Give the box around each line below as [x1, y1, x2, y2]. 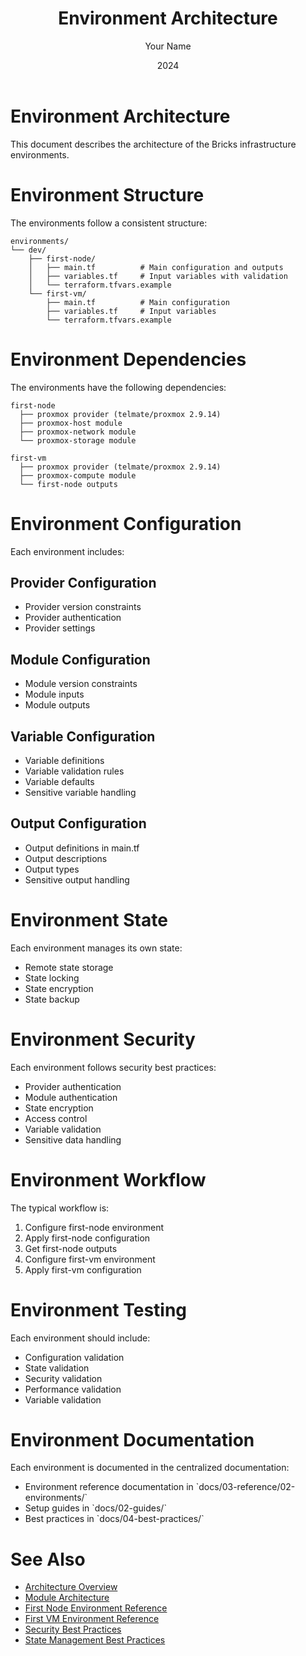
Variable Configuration [10, 728, 156, 745]
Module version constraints [24, 678, 138, 690]
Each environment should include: [10, 1332, 151, 1344]
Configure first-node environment [24, 1221, 165, 1233]
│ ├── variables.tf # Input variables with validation [28, 271, 288, 281]
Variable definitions [24, 754, 105, 766]
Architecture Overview [24, 1581, 118, 1593]
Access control [24, 1112, 88, 1124]
